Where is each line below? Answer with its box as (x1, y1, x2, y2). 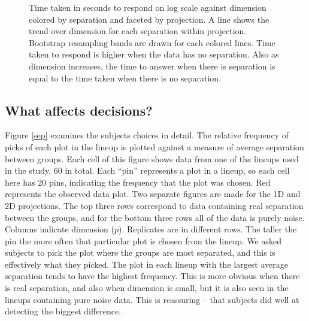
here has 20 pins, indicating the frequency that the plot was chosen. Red (5, 175, 271, 188)
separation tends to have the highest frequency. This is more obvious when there (5, 269, 300, 282)
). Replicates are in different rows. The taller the (118, 223, 297, 235)
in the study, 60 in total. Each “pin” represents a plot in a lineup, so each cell (5, 164, 290, 177)
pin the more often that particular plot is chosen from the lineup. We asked (5, 234, 282, 247)
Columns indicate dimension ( (5, 223, 114, 235)
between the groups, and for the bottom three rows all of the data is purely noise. (5, 211, 305, 223)
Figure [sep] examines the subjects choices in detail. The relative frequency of (5, 129, 289, 141)
